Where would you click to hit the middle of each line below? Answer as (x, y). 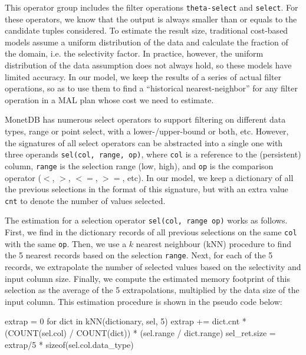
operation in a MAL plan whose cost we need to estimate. (109, 99)
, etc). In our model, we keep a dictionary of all (208, 177)
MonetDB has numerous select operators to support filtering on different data (145, 119)
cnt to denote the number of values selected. (85, 200)
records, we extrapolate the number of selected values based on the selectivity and (153, 266)
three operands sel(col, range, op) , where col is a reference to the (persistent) (153, 154)
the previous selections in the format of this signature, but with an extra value (147, 189)
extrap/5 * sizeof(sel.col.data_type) (69, 344)
